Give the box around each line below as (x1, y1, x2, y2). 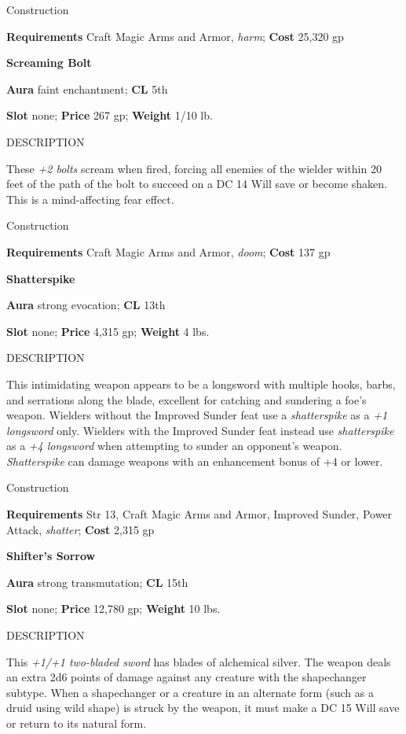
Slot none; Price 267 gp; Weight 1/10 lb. (6, 107, 213, 124)
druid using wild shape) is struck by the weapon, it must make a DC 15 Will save (6, 699, 400, 716)
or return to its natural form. (6, 715, 147, 731)
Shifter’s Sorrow (6, 548, 96, 564)
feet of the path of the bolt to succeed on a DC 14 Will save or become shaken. (6, 175, 387, 192)
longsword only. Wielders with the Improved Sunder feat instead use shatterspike (6, 422, 394, 438)
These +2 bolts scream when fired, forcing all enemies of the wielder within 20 (6, 160, 382, 176)
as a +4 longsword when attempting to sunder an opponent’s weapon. (6, 437, 342, 454)
